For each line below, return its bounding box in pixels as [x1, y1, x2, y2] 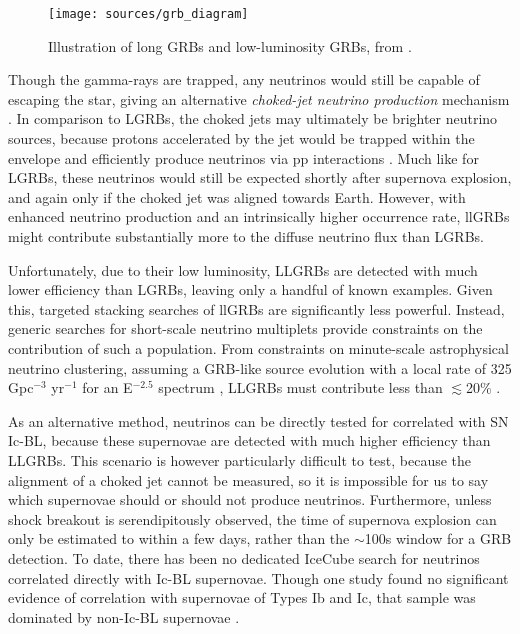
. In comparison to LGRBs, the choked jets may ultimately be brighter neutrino [8, 108, 498, 129]
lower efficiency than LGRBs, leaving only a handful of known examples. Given [8, 279, 493, 300]
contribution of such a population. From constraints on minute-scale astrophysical [8, 337, 509, 358]
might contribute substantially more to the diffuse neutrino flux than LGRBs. [8, 226, 484, 246]
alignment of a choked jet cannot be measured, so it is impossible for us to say [8, 469, 489, 490]
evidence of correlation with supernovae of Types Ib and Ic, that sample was [8, 587, 476, 608]
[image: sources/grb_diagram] [48, 7, 249, 21]
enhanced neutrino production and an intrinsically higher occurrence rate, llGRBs [8, 206, 510, 227]
